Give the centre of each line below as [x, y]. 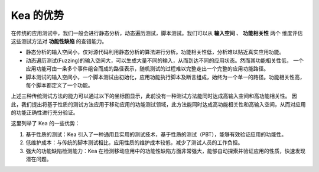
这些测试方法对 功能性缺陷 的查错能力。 [59, 41]
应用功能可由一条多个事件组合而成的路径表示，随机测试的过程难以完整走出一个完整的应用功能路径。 [147, 69]
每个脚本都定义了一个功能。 [59, 85]
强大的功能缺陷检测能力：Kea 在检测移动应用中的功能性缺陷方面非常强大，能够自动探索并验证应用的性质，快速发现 [165, 151]
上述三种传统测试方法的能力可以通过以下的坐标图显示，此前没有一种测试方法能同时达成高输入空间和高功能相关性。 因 [154, 96]
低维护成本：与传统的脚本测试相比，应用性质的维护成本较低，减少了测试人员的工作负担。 [134, 142]
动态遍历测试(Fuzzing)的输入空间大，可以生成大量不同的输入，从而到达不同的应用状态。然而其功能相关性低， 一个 [165, 60]
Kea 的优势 [38, 15]
